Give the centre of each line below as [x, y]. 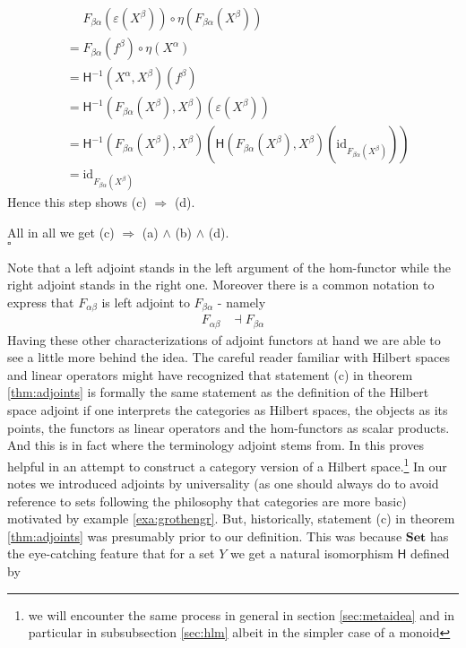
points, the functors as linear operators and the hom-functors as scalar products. [229, 427]
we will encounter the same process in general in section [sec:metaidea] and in [242, 614]
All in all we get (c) [61, 232]
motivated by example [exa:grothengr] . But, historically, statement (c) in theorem [231, 518]
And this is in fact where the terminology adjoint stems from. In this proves [216, 445]
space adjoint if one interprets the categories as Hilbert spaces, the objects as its [228, 410]
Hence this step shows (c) [77, 202]
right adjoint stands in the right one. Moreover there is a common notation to [221, 285]
